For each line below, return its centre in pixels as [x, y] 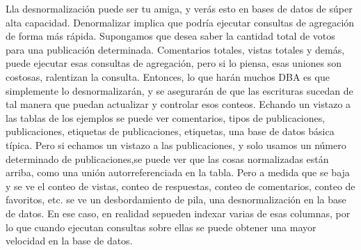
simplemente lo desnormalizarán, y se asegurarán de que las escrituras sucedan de [179, 90]
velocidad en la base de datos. [69, 241]
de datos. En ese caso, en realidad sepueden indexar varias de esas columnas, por [178, 213]
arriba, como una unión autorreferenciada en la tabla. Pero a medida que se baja [178, 172]
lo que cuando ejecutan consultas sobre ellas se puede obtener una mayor [161, 227]
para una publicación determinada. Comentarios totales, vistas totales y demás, [175, 49]
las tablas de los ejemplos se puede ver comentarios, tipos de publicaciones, [166, 117]
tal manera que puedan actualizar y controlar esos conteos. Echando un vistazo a [178, 104]
